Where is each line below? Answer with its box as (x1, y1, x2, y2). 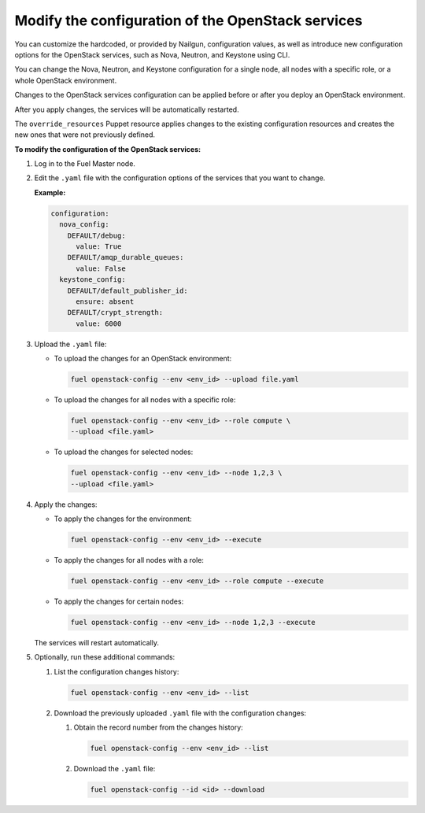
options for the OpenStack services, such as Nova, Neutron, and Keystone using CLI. (14, 50, 290, 59)
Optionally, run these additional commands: (34, 652, 176, 662)
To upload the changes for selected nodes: (54, 447, 194, 456)
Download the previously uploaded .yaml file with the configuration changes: (54, 708, 307, 718)
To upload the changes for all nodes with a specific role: (54, 395, 236, 405)
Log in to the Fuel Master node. (34, 159, 135, 168)
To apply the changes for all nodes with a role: (54, 556, 205, 565)
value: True (76, 242, 122, 251)
